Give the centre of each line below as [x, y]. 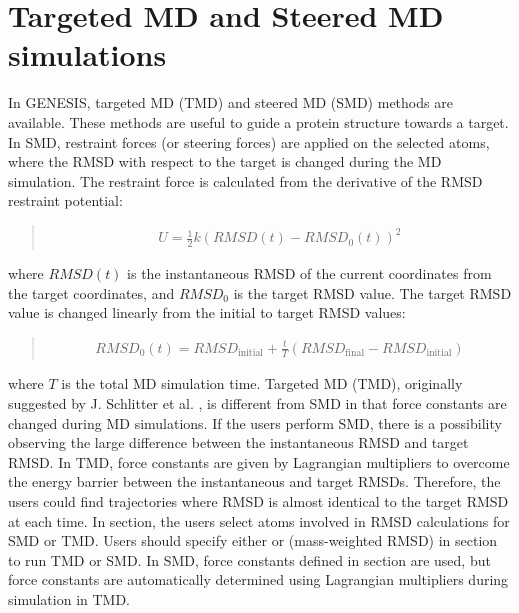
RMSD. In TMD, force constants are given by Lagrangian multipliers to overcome [259, 461]
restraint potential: [65, 200]
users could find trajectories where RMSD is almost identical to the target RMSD [258, 500]
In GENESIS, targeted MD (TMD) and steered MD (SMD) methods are [230, 102]
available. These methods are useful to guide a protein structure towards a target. [258, 121]
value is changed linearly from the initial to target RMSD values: [207, 312]
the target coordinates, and [91, 292]
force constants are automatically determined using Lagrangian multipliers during [258, 579]
